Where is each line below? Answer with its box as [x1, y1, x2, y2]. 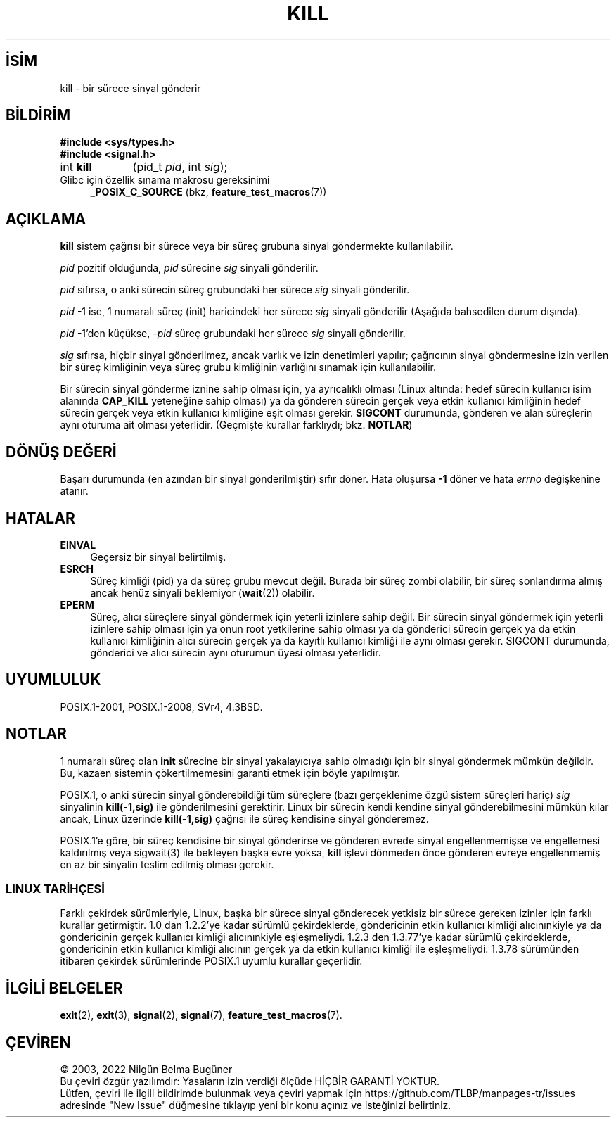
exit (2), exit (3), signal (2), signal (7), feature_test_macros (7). [60, 1009, 342, 1022]
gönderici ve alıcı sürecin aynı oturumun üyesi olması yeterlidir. [90, 646, 381, 659]
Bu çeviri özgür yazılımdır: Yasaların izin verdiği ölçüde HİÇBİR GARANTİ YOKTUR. [60, 1075, 440, 1088]
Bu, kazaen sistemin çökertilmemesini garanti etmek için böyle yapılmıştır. [60, 766, 401, 779]
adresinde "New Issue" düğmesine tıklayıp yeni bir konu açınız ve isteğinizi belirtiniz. [60, 1099, 451, 1112]
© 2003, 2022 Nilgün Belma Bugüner [60, 1063, 233, 1076]
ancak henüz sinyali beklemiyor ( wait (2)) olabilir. [90, 586, 315, 599]
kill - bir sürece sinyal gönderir [60, 82, 201, 94]
